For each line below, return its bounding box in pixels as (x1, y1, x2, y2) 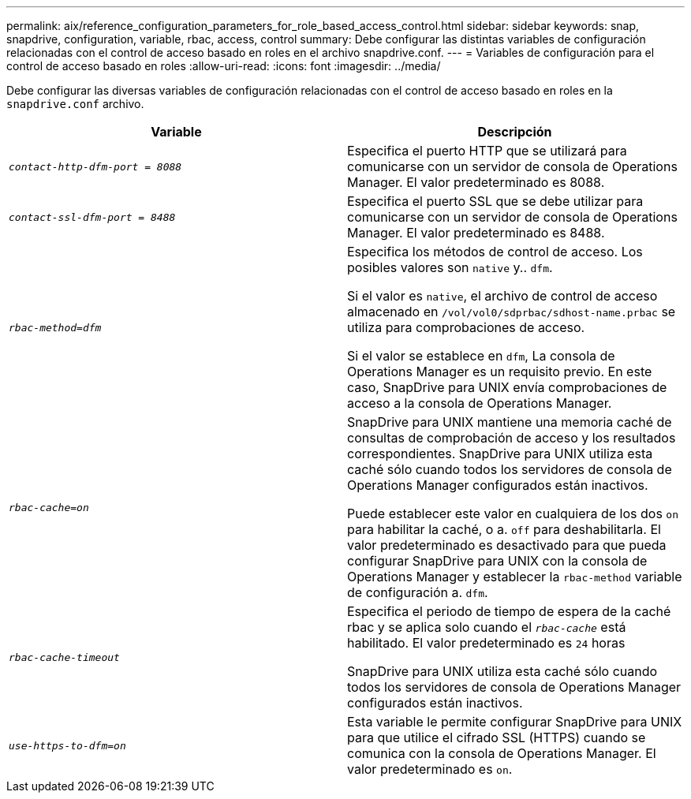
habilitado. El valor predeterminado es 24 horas (347, 635, 626, 651)
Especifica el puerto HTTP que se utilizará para (347, 143, 627, 159)
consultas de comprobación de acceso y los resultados (347, 430, 676, 446)
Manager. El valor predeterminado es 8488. (347, 225, 605, 241)
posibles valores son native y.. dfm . (347, 259, 553, 275)
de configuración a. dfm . (347, 584, 488, 600)
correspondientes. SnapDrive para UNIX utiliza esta (347, 446, 653, 461)
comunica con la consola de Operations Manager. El (347, 745, 656, 761)
